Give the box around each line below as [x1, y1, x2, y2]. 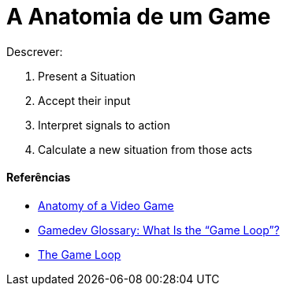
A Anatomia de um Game [6, 3, 271, 30]
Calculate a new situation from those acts [38, 142, 253, 156]
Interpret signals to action [38, 118, 170, 132]
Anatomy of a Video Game [38, 198, 174, 212]
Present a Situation [38, 69, 136, 83]
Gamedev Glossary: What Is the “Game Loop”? [38, 223, 280, 237]
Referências [6, 170, 71, 185]
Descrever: [6, 44, 63, 58]
